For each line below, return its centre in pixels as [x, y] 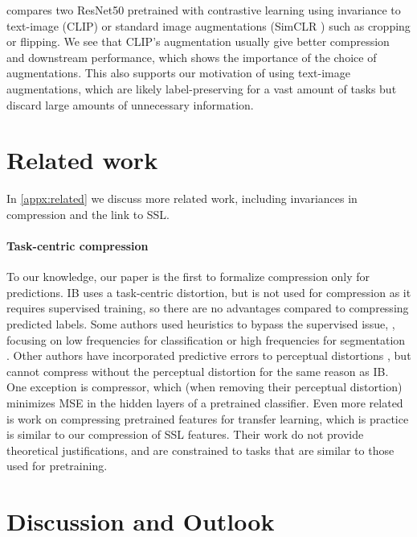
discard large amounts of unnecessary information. [130, 104]
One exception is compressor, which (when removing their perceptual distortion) [204, 387]
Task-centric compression [78, 246]
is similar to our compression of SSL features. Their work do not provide [185, 434]
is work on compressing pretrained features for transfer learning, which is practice [208, 418]
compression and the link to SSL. [88, 214]
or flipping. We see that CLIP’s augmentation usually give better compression [198, 41]
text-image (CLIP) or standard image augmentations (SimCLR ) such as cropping [208, 25]
